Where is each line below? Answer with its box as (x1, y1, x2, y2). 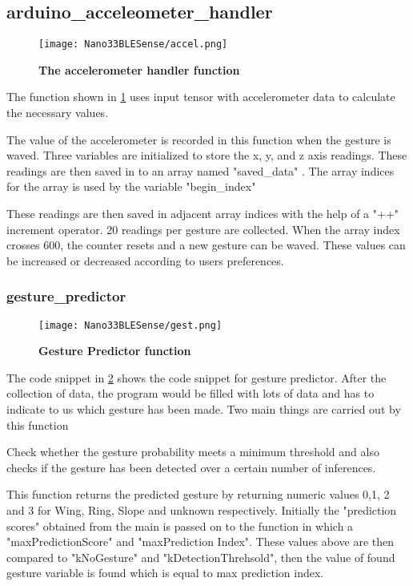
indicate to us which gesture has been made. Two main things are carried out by (6, 401, 401, 418)
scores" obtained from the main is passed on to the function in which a (6, 517, 354, 534)
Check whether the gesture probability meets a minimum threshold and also (6, 443, 379, 460)
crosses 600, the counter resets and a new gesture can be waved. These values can (6, 236, 406, 253)
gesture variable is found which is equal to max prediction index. (6, 564, 324, 581)
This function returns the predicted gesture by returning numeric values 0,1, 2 (6, 486, 390, 503)
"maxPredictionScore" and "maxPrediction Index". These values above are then (6, 533, 395, 550)
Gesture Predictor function (38, 342, 191, 359)
